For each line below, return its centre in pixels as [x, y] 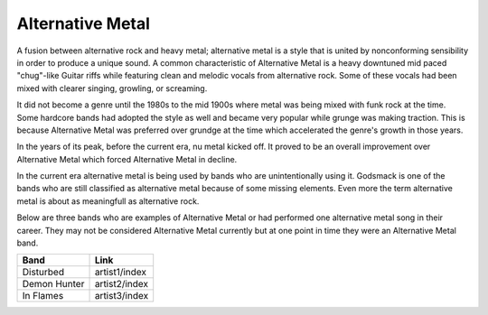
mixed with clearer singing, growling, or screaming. [112, 88]
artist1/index [121, 273]
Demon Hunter [53, 284]
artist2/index [122, 284]
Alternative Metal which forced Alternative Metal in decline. [127, 159]
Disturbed [43, 273]
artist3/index [122, 296]
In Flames [43, 296]
